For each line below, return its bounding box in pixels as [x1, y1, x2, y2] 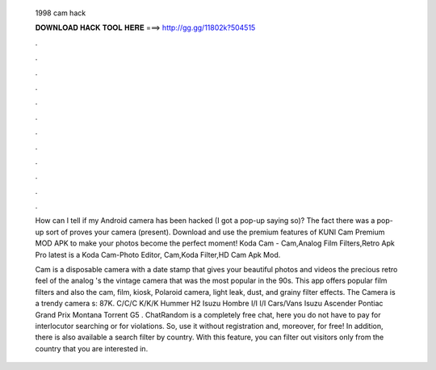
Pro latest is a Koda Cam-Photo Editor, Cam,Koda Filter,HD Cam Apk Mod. [35, 250, 281, 259]
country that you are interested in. [35, 343, 149, 353]
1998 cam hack [35, 8, 86, 18]
